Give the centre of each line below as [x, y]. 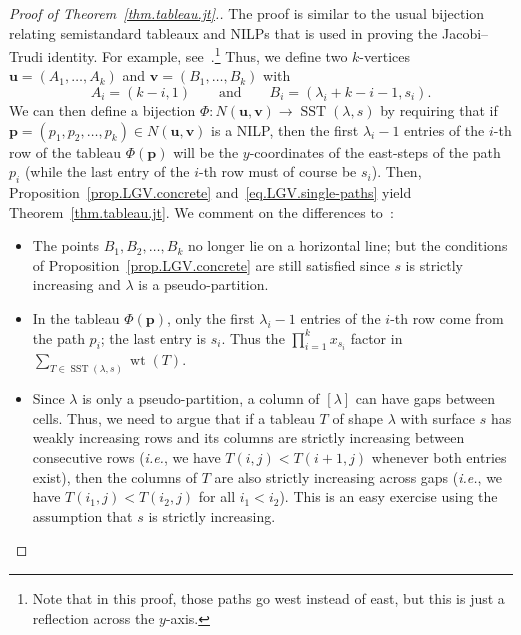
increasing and [76, 284]
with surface [437, 417]
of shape [358, 417]
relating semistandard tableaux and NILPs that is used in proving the [223, 32]
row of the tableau [65, 151]
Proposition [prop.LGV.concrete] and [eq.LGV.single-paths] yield [210, 192]
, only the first [210, 317]
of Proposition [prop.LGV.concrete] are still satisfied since [211, 264]
